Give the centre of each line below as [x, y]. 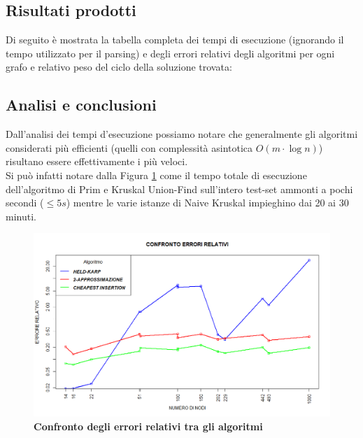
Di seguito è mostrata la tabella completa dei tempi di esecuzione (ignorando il [175, 40]
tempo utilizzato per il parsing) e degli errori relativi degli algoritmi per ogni [170, 53]
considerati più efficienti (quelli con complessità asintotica [129, 147]
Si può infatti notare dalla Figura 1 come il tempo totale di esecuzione [156, 175]
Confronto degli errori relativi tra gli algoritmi [148, 426]
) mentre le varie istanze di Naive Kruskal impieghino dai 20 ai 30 [207, 203]
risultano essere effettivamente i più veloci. [97, 161]
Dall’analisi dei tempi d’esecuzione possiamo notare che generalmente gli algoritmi [182, 134]
